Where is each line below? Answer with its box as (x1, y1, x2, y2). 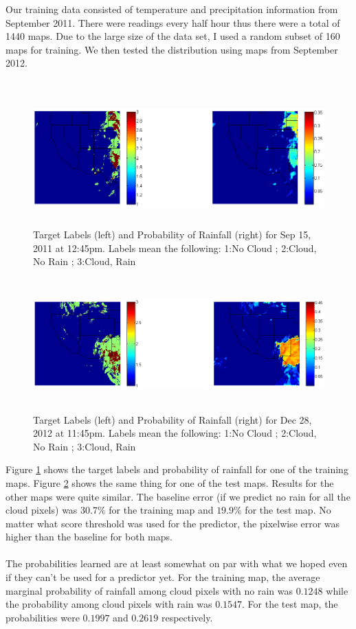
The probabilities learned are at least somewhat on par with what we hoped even (5, 556, 348, 571)
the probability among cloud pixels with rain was (5, 597, 212, 611)
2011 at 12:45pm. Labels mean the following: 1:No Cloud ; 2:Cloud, (33, 240, 317, 255)
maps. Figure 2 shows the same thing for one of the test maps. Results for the (5, 475, 334, 490)
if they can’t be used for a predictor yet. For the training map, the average (5, 570, 320, 584)
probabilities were (5, 610, 80, 624)
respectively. (161, 610, 213, 624)
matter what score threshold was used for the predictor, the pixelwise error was (5, 516, 340, 530)
